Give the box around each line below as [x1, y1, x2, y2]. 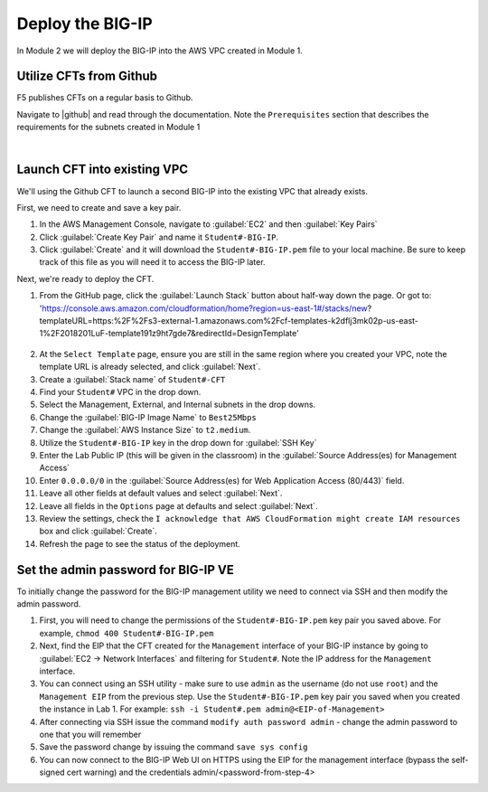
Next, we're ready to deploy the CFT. [16, 273, 155, 284]
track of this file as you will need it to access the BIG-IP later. [39, 257, 266, 268]
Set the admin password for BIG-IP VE [16, 561, 234, 578]
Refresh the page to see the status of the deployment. [39, 538, 241, 549]
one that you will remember [39, 729, 142, 740]
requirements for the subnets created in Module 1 [16, 122, 201, 133]
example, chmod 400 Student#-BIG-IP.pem [39, 627, 214, 638]
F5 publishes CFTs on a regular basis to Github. [16, 92, 193, 103]
